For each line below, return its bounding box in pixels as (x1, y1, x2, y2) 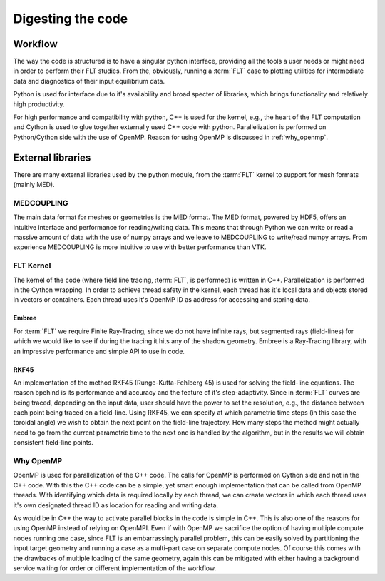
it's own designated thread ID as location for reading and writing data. (13, 500, 219, 510)
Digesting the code (13, 11, 128, 26)
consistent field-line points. (13, 438, 94, 447)
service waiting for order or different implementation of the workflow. (13, 564, 217, 572)
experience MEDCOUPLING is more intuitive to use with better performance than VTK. (13, 243, 267, 251)
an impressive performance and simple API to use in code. (13, 347, 185, 355)
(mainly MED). (13, 181, 55, 189)
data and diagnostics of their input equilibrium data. (13, 76, 165, 85)
